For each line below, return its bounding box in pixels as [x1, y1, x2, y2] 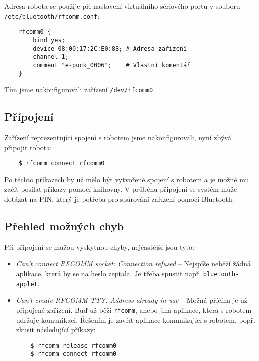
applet [16, 280, 38, 288]
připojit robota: [4, 142, 52, 152]
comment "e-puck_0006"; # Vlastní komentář [33, 61, 191, 69]
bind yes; [33, 36, 65, 44]
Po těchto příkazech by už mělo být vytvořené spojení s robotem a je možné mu [4, 174, 249, 184]
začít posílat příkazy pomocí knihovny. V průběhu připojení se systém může [4, 184, 237, 194]
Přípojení [4, 109, 54, 124]
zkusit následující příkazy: [16, 324, 96, 335]
